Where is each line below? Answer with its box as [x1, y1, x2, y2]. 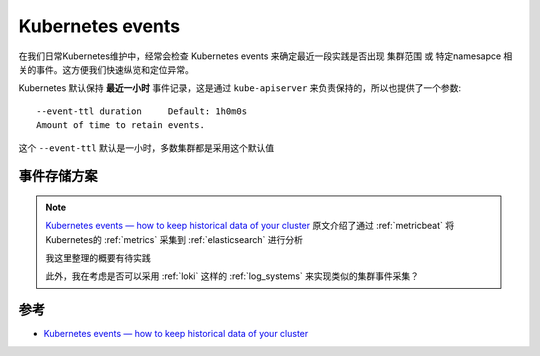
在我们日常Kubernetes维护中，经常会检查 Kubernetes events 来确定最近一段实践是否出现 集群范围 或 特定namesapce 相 [18, 50, 513, 62]
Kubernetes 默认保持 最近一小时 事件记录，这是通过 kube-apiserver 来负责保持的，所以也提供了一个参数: [18, 82, 462, 94]
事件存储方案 [18, 168, 98, 185]
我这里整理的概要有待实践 [45, 252, 151, 264]
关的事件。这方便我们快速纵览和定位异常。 [18, 63, 194, 75]
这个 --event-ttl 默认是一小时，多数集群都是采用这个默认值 [18, 141, 275, 154]
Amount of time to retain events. [36, 120, 205, 131]
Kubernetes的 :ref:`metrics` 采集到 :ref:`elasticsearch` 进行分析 [45, 233, 304, 245]
